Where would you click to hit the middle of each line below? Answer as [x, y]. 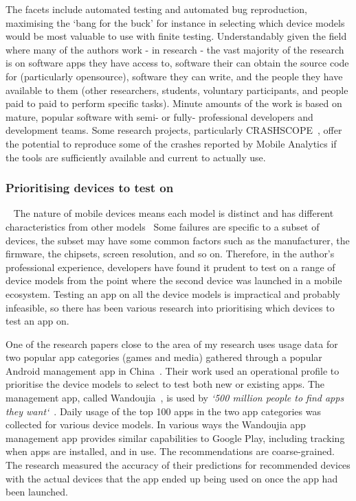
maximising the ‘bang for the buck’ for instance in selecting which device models [175, 22]
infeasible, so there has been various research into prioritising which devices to [170, 307]
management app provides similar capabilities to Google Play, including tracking [175, 438]
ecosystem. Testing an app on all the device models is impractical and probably [173, 293]
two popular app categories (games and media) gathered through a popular [164, 357]
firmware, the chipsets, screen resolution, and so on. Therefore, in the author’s [170, 254]
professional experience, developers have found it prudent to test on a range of [170, 267]
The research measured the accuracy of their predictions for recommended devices [178, 465]
